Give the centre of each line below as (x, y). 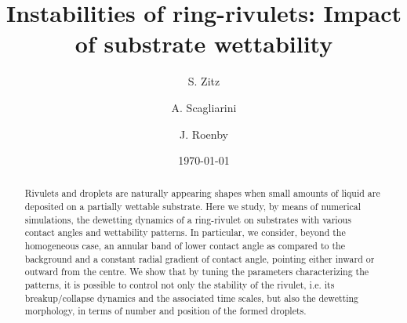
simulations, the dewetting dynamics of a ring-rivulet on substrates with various (188, 219)
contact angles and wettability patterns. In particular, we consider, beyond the (185, 232)
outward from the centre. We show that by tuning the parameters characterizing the (197, 272)
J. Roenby (204, 134)
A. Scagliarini (204, 107)
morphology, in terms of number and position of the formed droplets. (165, 311)
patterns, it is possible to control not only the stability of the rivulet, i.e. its (180, 285)
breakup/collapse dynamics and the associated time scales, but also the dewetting (192, 298)
